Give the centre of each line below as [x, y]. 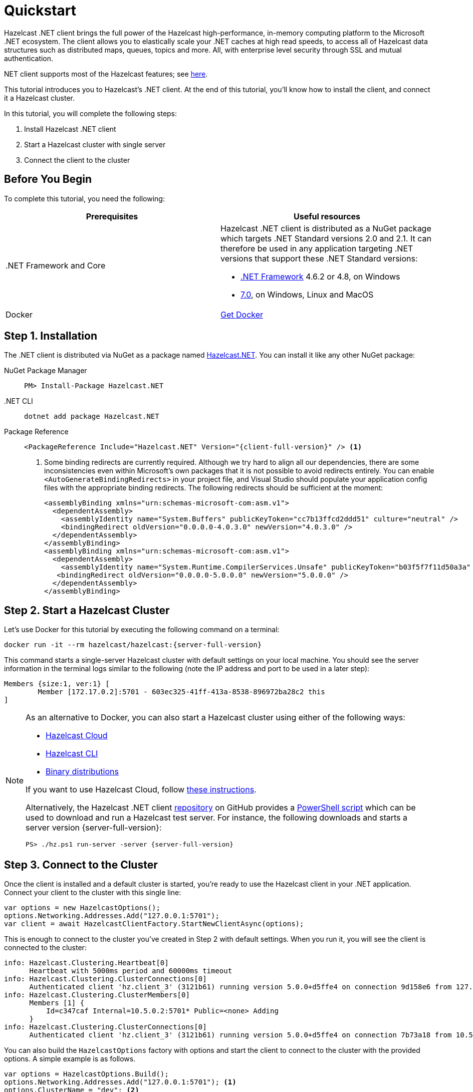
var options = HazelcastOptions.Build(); [86, 1074]
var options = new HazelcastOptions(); [82, 908]
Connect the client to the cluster [77, 160]
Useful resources [327, 216]
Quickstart [40, 11]
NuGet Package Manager [46, 371]
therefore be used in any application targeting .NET [317, 248]
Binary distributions [82, 772]
